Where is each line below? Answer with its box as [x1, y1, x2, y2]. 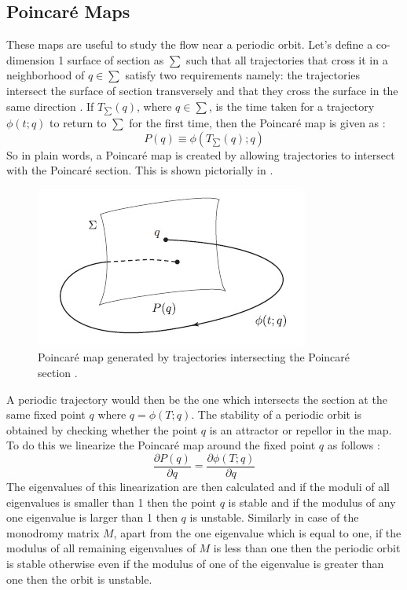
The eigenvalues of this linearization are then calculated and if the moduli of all [6, 478, 390, 495]
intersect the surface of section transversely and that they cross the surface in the [6, 82, 398, 98]
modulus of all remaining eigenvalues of [6, 540, 196, 556]
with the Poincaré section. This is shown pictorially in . [6, 162, 273, 178]
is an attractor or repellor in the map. [209, 421, 392, 438]
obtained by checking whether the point [6, 421, 198, 438]
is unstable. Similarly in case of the [189, 509, 359, 526]
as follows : [327, 437, 380, 453]
